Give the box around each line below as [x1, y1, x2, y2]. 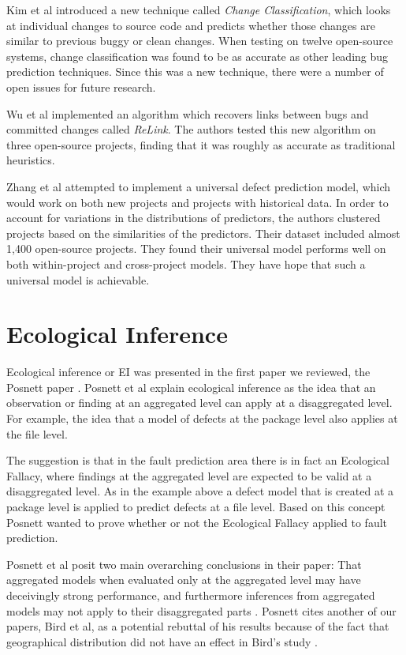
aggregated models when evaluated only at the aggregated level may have [6, 571, 361, 588]
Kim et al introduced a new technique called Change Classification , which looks [6, 2, 391, 17]
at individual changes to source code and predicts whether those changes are [6, 17, 375, 33]
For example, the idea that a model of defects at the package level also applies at [6, 410, 398, 426]
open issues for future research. [6, 78, 156, 95]
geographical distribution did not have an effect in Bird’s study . [6, 633, 318, 649]
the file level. [6, 425, 68, 442]
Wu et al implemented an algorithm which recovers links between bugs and [6, 105, 369, 122]
